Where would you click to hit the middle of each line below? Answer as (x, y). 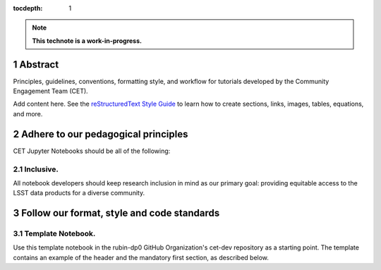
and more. (28, 113)
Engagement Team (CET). (50, 91)
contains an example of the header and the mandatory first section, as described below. (141, 257)
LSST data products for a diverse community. (79, 193)
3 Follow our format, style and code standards (116, 213)
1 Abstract (36, 65)
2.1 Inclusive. (36, 169)
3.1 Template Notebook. (54, 234)
